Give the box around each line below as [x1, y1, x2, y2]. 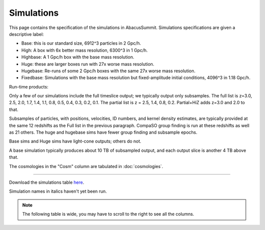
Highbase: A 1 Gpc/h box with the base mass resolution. [21, 54, 134, 60]
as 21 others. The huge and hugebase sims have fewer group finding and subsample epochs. [9, 129, 198, 135]
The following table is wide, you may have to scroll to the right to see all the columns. [22, 211, 194, 217]
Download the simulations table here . [9, 179, 84, 185]
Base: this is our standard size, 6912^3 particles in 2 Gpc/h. [21, 40, 141, 46]
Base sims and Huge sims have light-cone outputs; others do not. [9, 138, 142, 144]
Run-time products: [9, 84, 49, 89]
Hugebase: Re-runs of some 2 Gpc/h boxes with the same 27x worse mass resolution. [21, 68, 196, 74]
